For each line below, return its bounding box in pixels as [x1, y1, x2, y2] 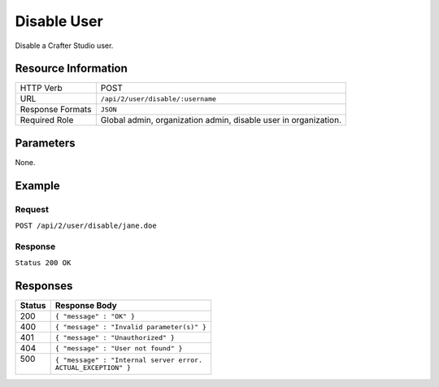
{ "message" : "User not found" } [54, 344, 183, 353]
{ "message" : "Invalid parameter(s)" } [54, 322, 207, 331]
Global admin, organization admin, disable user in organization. [100, 115, 341, 126]
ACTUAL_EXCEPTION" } [54, 363, 132, 372]
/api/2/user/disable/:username [100, 94, 217, 103]
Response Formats [20, 104, 92, 115]
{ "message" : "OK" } [54, 311, 136, 320]
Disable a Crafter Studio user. [15, 41, 114, 50]
